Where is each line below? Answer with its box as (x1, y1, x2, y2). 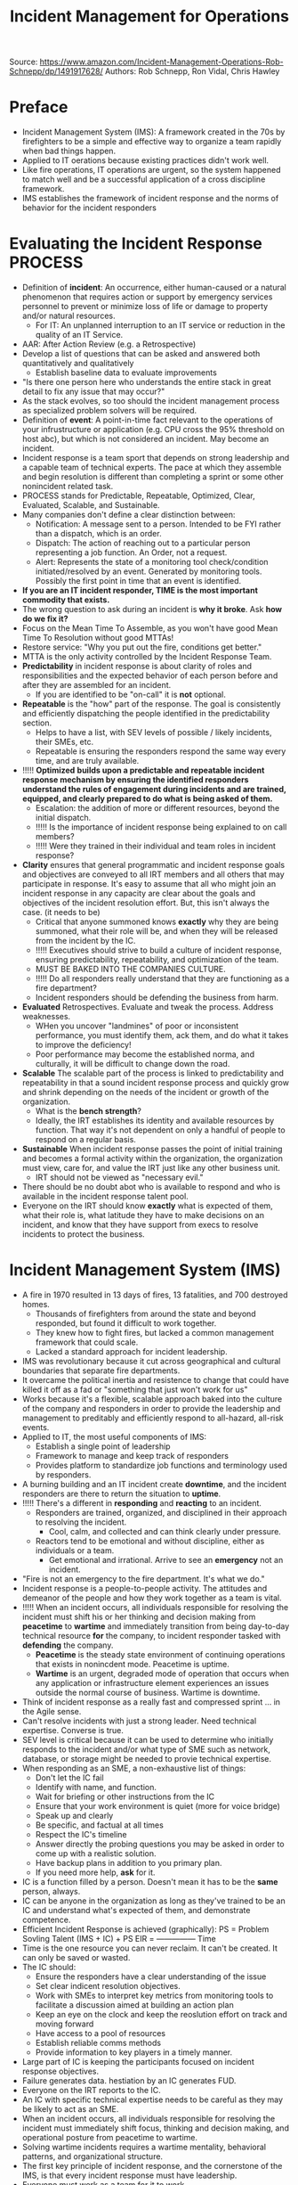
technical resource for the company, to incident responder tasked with (21, 1631, 281, 1641)
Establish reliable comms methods (35, 2038, 162, 2048)
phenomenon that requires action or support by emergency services (21, 291, 273, 302)
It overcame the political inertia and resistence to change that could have (21, 1375, 289, 1385)
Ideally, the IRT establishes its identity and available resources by (35, 1116, 275, 1126)
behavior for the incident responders (21, 202, 157, 213)
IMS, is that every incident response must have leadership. (21, 2170, 238, 2181)
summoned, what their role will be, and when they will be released (35, 926, 278, 937)
